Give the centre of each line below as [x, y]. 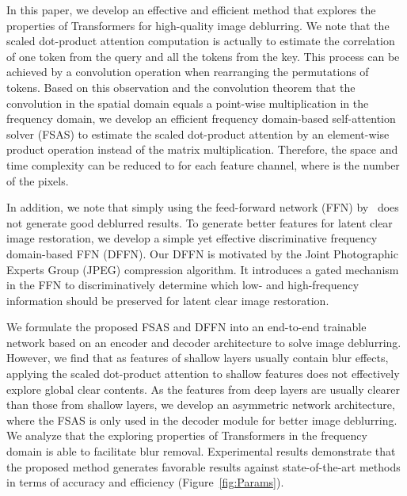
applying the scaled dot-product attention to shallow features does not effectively [203, 374]
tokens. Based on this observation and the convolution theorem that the [181, 87]
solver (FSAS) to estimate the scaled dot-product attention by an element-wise [198, 134]
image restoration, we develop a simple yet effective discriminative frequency [192, 238]
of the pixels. [38, 180]
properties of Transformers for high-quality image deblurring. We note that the [198, 25]
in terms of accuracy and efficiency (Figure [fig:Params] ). [145, 482]
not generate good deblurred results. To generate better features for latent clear [200, 222]
